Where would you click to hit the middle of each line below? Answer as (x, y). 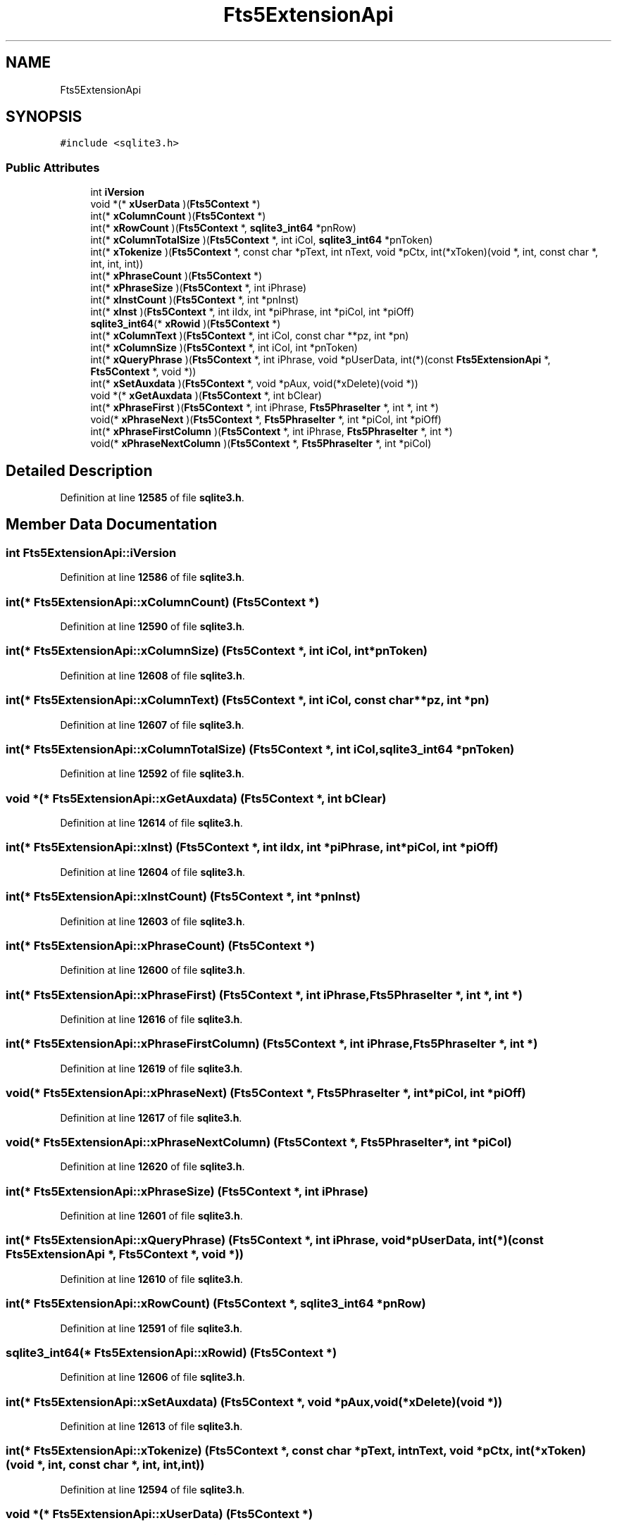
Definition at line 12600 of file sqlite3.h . (153, 970)
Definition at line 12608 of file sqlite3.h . (152, 675)
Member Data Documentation (112, 525)
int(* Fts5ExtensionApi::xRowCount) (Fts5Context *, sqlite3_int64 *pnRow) (216, 1304)
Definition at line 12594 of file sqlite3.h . (152, 1489)
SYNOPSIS (44, 117)
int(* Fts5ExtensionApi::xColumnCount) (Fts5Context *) (163, 602)
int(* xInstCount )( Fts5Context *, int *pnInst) (195, 300)
